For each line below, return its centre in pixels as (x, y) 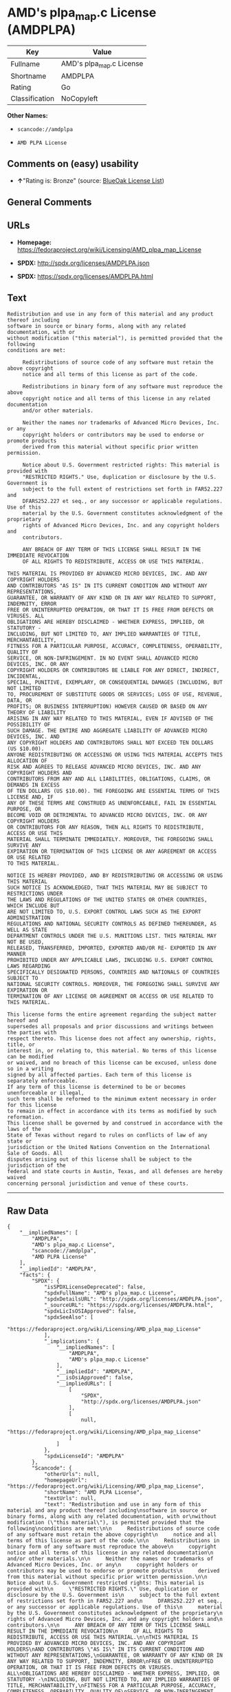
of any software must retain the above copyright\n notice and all (112, 1535)
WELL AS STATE (27, 929)
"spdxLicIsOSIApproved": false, (90, 1311)
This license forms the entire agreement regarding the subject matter (112, 1014)
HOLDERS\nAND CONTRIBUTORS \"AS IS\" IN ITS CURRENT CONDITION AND (106, 1650)
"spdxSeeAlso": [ (69, 1317)
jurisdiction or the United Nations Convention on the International (109, 1147)
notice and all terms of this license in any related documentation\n (110, 1553)
